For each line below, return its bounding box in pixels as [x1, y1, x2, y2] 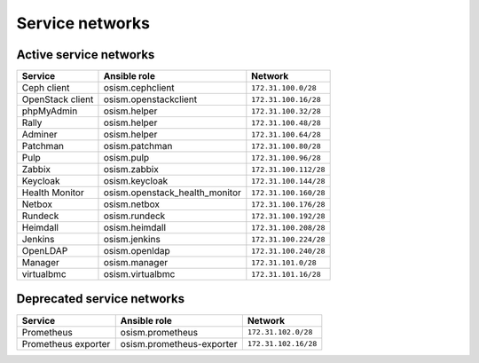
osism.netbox [103, 198, 160, 210]
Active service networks [16, 47, 155, 62]
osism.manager [103, 256, 169, 269]
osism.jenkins [103, 233, 161, 246]
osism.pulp [103, 152, 150, 164]
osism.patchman [103, 140, 173, 153]
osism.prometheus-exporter [120, 337, 238, 350]
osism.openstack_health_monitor [103, 186, 241, 199]
